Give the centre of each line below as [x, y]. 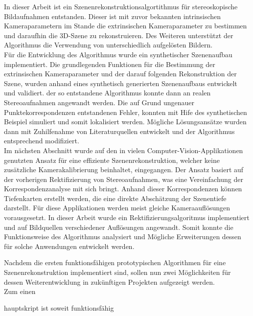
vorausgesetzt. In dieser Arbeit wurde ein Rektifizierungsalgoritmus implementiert [127, 217]
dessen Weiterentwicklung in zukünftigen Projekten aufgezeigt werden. [109, 282]
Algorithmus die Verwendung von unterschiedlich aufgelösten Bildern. [108, 45]
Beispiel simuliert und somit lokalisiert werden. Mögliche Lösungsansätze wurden [125, 122]
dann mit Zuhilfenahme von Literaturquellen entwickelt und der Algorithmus [119, 131]
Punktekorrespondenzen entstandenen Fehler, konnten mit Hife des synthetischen [126, 112]
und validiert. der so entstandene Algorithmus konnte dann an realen [107, 93]
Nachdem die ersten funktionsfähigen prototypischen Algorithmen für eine [115, 262]
